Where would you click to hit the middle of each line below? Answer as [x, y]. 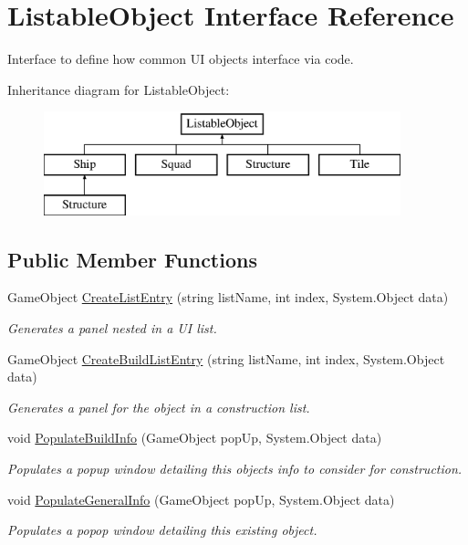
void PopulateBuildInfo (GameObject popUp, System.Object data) [195, 438]
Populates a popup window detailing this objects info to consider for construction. [235, 469]
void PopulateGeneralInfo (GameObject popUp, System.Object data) [201, 499]
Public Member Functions [132, 259]
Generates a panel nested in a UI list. [112, 328]
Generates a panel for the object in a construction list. [159, 407]
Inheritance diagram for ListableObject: [119, 89]
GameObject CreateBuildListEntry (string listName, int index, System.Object [226, 358]
